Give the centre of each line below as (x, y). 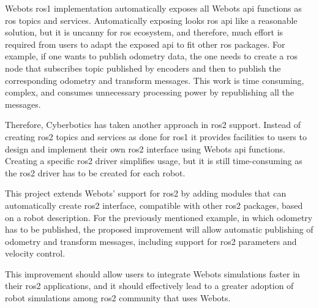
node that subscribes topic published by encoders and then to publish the (143, 68)
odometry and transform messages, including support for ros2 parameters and (151, 241)
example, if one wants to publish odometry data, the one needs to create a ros (151, 56)
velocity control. (35, 253)
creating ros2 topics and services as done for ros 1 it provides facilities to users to (156, 136)
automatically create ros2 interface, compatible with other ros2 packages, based (154, 205)
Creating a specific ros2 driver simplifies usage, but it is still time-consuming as (154, 161)
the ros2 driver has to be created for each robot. (95, 172)
